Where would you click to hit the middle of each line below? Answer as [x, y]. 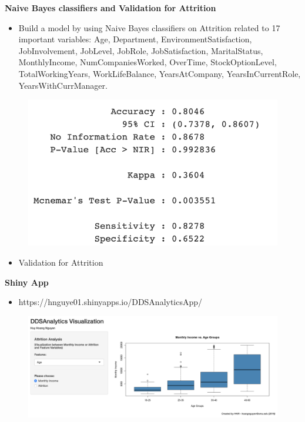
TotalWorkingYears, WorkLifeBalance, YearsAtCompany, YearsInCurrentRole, [160, 73]
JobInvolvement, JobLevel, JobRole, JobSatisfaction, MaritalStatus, [141, 50]
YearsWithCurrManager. [63, 85]
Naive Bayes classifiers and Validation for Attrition [110, 8]
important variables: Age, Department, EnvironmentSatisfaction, [135, 39]
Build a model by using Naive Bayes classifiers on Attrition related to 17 [149, 27]
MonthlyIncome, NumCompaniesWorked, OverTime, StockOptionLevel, [148, 62]
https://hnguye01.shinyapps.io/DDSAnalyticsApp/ [110, 302]
